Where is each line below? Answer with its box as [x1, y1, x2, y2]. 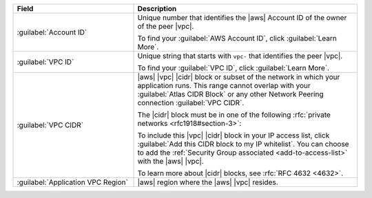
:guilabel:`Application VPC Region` [17, 177, 129, 187]
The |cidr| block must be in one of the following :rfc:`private [137, 110, 331, 120]
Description [137, 4, 177, 13]
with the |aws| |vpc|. [137, 157, 204, 166]
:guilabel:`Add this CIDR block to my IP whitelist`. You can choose [137, 140, 349, 148]
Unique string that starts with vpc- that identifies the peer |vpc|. [137, 52, 343, 60]
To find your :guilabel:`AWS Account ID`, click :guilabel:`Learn [137, 34, 338, 43]
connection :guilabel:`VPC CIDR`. [137, 98, 245, 107]
